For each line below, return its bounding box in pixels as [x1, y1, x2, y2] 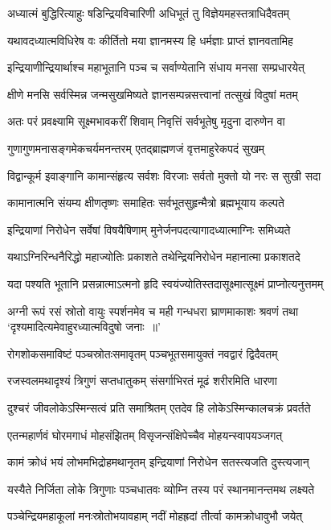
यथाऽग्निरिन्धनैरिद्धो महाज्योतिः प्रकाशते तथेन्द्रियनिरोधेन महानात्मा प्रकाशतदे [7, 248, 300, 265]
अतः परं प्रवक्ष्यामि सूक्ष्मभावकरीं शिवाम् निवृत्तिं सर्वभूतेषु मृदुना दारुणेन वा [7, 113, 285, 130]
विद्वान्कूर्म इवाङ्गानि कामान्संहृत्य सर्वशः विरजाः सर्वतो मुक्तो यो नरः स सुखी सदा [7, 167, 321, 184]
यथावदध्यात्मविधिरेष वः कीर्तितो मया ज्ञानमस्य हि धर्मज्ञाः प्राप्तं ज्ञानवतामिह [7, 31, 293, 48]
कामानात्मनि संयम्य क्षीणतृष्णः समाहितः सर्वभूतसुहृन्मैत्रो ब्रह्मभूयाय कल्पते [7, 194, 284, 211]
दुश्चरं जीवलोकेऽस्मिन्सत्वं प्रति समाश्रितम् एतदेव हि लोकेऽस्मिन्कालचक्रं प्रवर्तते [7, 399, 311, 416]
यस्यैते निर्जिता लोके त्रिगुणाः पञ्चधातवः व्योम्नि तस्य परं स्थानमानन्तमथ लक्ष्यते [7, 480, 315, 497]
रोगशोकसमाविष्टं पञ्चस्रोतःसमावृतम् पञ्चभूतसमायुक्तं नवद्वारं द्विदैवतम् [7, 345, 278, 362]
